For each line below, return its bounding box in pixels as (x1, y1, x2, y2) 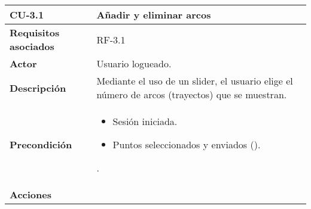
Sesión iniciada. (112, 114, 178, 128)
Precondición (10, 138, 72, 151)
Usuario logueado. (96, 57, 172, 70)
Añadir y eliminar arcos (96, 8, 211, 21)
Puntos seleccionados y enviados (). (112, 138, 261, 151)
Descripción (10, 80, 66, 95)
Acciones (10, 188, 51, 201)
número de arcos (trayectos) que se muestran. (96, 88, 287, 101)
